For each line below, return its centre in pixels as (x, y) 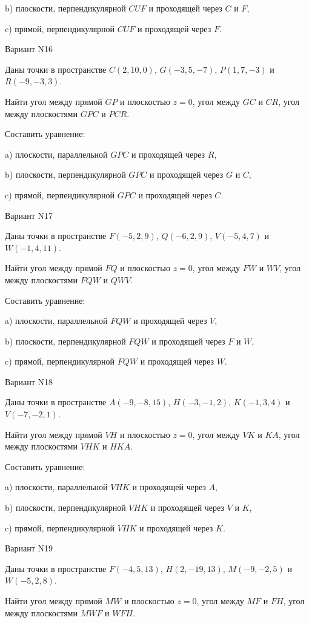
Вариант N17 (29, 215)
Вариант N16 (29, 49)
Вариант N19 (29, 548)
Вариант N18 (29, 381)
